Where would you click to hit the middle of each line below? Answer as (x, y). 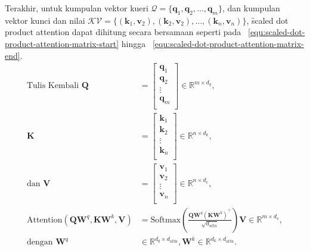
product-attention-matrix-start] (62, 43)
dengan (40, 242)
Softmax (166, 220)
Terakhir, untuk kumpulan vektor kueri (77, 8)
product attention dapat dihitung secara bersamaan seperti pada (123, 32)
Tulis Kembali (53, 86)
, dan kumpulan (251, 8)
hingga (134, 43)
